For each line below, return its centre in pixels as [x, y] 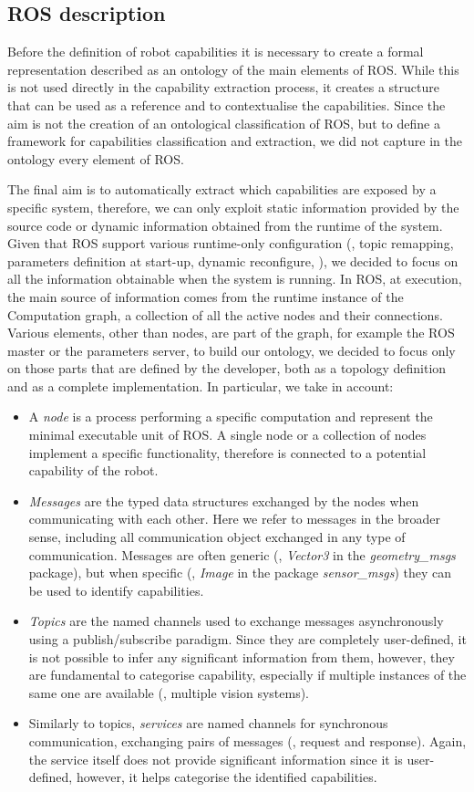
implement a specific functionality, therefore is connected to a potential [227, 452]
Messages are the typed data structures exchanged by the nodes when [224, 500]
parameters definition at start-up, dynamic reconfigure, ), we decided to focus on [233, 261]
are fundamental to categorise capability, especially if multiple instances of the [247, 675]
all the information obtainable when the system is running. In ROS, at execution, [235, 279]
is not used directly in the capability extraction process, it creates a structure [223, 87]
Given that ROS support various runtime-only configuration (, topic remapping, [231, 243]
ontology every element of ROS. [96, 158]
